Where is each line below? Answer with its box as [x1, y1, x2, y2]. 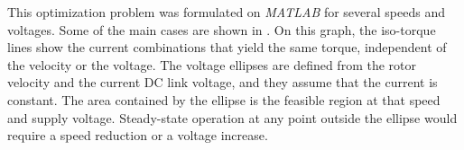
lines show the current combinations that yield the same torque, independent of [7, 38, 447, 57]
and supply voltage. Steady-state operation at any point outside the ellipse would [7, 108, 458, 127]
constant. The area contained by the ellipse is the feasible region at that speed [7, 90, 441, 109]
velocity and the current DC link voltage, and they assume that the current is [7, 73, 438, 92]
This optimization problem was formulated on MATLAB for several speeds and [7, 3, 445, 21]
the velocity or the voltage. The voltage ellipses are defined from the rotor [7, 55, 416, 74]
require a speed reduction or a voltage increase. [7, 126, 268, 145]
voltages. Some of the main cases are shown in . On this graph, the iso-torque [7, 20, 436, 39]
